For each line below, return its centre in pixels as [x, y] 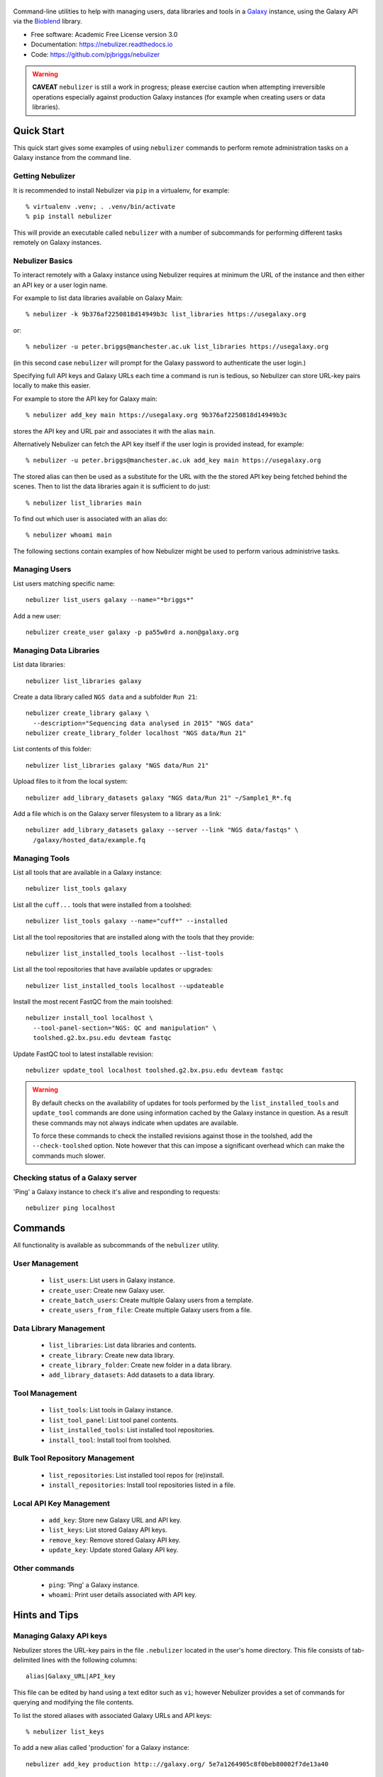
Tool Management [45, 1393]
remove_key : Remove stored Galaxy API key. [115, 1540]
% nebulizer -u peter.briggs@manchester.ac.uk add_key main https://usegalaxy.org [173, 461]
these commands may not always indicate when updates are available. [135, 1122]
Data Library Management [59, 1328]
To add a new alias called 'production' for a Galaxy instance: [101, 1748]
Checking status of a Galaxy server [75, 1178]
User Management [46, 1263]
